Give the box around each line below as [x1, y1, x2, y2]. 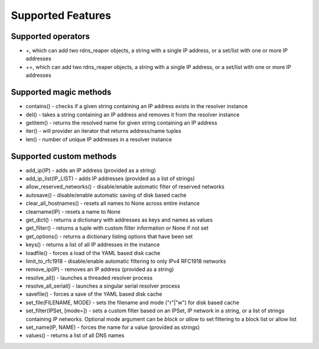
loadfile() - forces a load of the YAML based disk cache [25, 249, 161, 256]
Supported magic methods [11, 87, 112, 97]
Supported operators [11, 31, 90, 41]
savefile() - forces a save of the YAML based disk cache [25, 291, 162, 298]
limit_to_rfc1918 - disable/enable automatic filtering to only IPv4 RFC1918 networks [25, 257, 226, 265]
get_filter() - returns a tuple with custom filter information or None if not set [25, 224, 209, 231]
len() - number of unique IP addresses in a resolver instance [25, 136, 172, 143]
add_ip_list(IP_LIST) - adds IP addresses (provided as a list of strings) [25, 175, 195, 182]
